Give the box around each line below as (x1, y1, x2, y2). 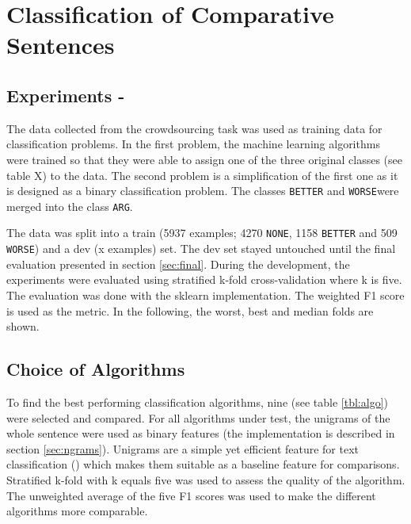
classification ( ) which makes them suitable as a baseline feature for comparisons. (6, 456, 400, 472)
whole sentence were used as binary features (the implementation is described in (6, 425, 395, 442)
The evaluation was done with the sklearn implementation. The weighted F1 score (6, 286, 405, 303)
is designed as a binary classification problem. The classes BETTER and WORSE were (6, 182, 399, 199)
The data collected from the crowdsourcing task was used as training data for (6, 120, 382, 136)
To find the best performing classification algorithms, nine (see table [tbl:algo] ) (6, 393, 388, 410)
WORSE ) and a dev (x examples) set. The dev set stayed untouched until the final (6, 240, 396, 257)
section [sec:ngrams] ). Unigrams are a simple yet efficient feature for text (6, 440, 360, 457)
